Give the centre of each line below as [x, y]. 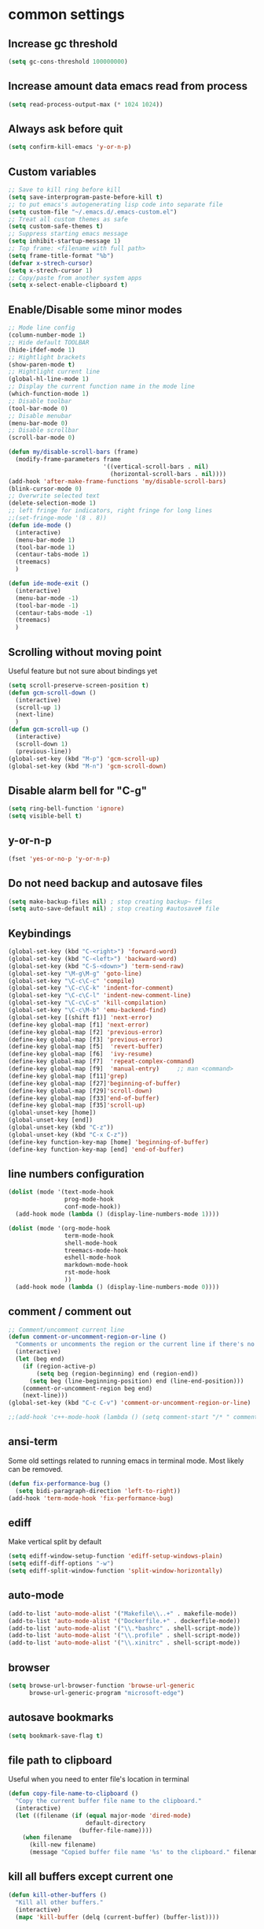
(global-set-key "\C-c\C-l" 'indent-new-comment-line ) [100, 996]
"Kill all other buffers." [59, 1902]
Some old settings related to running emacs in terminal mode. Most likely [126, 1461]
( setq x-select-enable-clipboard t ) [68, 285]
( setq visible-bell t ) [45, 816]
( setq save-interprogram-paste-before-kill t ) [86, 197]
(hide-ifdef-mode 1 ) [42, 350]
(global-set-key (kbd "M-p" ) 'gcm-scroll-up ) [84, 758]
